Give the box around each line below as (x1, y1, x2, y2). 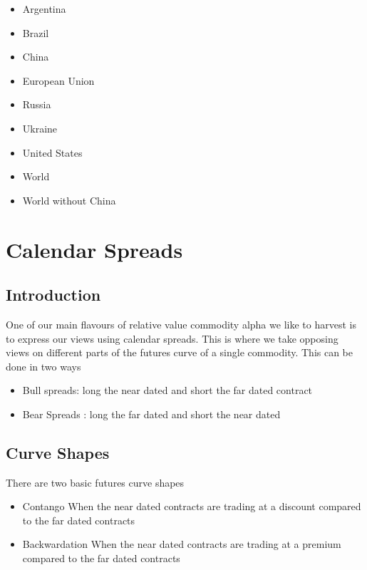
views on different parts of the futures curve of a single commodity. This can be (6, 345, 353, 360)
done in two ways (6, 358, 81, 373)
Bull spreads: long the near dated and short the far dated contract (22, 383, 313, 398)
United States (22, 145, 83, 160)
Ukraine (22, 120, 58, 135)
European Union (22, 73, 95, 88)
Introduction (6, 284, 101, 306)
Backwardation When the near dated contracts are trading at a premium (22, 537, 341, 551)
